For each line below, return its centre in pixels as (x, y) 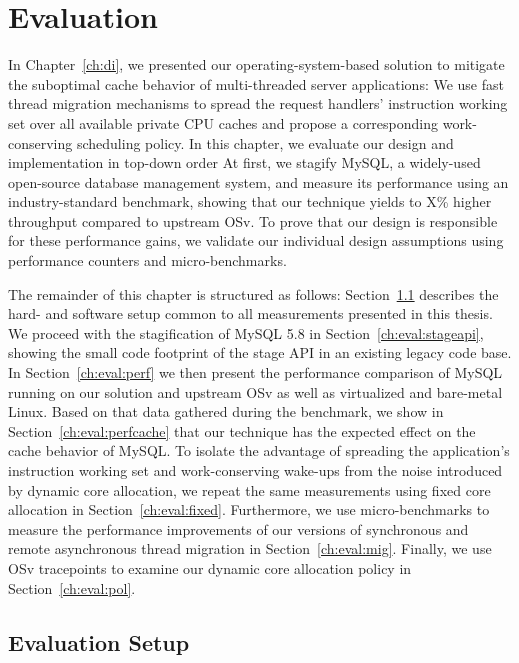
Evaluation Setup (99, 641)
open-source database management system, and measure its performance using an (258, 181)
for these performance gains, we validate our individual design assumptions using (256, 240)
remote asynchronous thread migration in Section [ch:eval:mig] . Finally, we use (250, 548)
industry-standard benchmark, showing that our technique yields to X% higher (250, 201)
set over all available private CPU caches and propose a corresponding (223, 122)
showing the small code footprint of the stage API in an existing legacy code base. (260, 352)
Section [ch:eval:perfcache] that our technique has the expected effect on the (242, 430)
